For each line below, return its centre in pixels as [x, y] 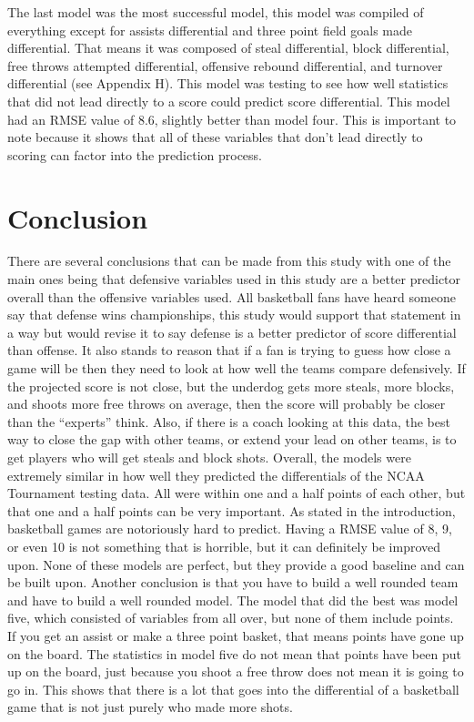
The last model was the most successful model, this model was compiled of [216, 12]
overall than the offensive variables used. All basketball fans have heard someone [232, 296]
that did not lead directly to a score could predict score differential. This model [229, 101]
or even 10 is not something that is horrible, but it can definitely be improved [224, 546]
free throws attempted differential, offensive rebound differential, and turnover [225, 65]
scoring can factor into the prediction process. [135, 154]
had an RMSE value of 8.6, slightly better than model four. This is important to [232, 119]
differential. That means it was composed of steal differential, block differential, [228, 48]
